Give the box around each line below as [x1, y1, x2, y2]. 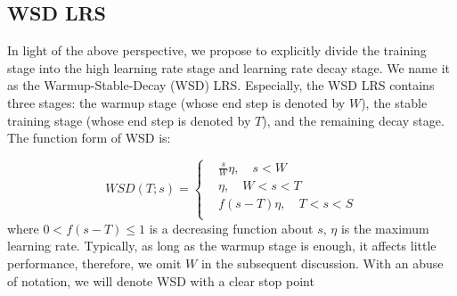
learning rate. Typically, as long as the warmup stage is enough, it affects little [7, 236, 437, 255]
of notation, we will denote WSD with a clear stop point [7, 271, 314, 290]
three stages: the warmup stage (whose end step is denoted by [7, 93, 346, 111]
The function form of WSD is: [7, 128, 171, 147]
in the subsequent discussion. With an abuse [200, 253, 444, 272]
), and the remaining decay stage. [262, 111, 445, 129]
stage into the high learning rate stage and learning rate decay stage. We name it [7, 58, 450, 77]
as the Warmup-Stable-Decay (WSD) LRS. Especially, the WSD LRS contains [7, 76, 435, 95]
